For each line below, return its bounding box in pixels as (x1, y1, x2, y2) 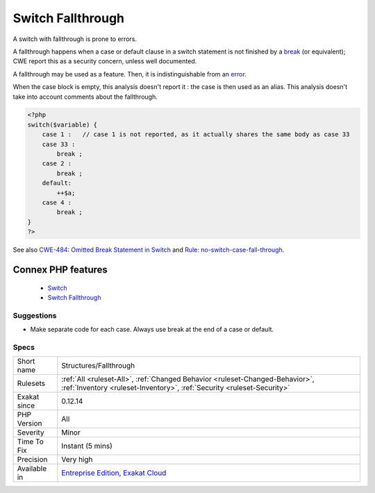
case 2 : (42, 160, 72, 168)
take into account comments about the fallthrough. (12, 92, 158, 101)
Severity (17, 428, 44, 437)
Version (17, 419, 42, 428)
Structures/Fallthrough (61, 361, 135, 371)
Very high (61, 455, 93, 464)
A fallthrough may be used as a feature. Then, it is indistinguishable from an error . (12, 70, 247, 78)
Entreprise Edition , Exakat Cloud (61, 468, 167, 478)
